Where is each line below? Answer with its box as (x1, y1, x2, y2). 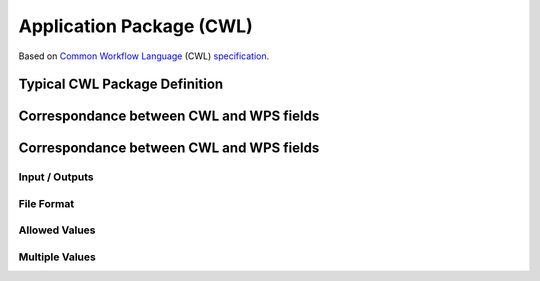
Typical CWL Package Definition (18, 76, 224, 93)
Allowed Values (18, 223, 96, 237)
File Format (18, 196, 75, 210)
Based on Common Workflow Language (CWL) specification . (18, 50, 270, 62)
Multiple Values (18, 250, 97, 264)
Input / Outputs (18, 170, 94, 184)
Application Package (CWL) (18, 15, 254, 37)
